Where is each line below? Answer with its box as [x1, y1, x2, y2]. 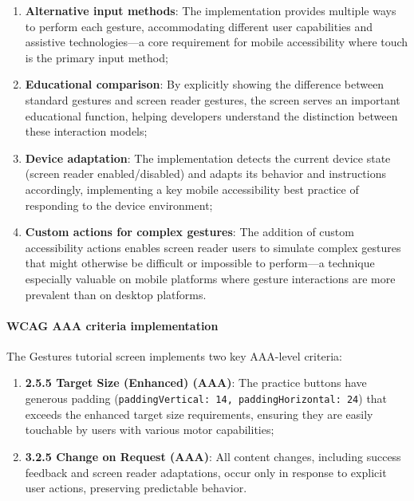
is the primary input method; [25, 49, 168, 65]
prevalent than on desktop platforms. [25, 286, 207, 302]
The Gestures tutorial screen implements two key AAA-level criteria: [6, 347, 342, 364]
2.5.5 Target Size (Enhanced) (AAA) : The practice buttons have [25, 374, 367, 391]
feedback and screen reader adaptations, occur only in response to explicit [25, 464, 387, 480]
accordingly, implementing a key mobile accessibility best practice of [25, 180, 359, 197]
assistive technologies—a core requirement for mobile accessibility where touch [25, 34, 408, 50]
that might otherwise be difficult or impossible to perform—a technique [25, 254, 375, 271]
